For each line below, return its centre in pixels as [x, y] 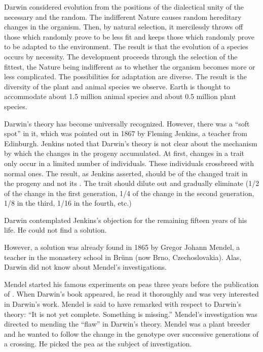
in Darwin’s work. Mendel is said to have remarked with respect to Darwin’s [123, 304]
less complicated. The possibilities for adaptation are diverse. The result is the [126, 76]
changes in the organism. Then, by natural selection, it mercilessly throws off [124, 27]
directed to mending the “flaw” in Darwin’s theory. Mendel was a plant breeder [127, 324]
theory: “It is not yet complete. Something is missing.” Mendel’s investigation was [131, 314]
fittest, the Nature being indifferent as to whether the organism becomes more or [130, 66]
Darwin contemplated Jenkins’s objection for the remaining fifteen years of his [126, 220]
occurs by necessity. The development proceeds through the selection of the [121, 56]
